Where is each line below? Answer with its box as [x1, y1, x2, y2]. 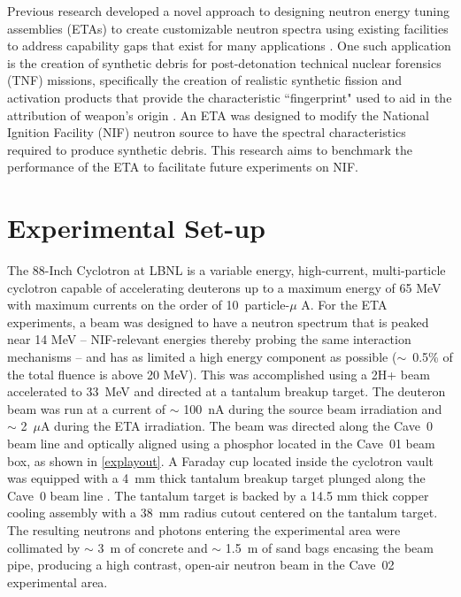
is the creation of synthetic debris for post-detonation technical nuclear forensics [7, 53, 442, 72]
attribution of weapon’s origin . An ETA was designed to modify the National [7, 105, 429, 124]
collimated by [7, 538, 81, 556]
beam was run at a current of [7, 399, 166, 417]
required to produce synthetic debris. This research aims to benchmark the [7, 140, 412, 158]
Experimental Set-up [7, 210, 265, 246]
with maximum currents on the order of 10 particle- [7, 295, 290, 314]
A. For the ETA [301, 295, 388, 314]
